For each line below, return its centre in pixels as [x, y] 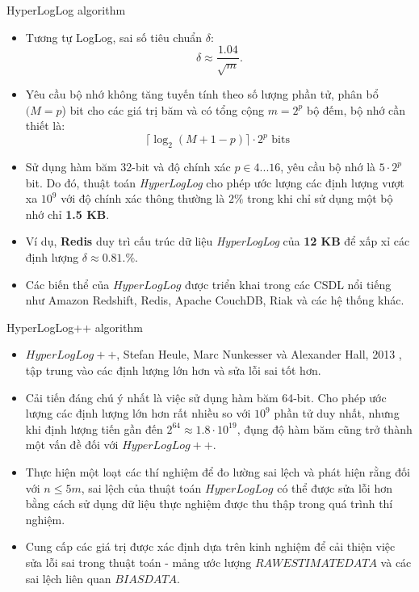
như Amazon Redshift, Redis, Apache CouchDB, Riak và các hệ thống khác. [215, 300]
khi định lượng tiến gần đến [94, 428]
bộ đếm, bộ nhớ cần [356, 109]
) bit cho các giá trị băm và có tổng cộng [163, 109]
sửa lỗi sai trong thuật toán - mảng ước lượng [138, 562]
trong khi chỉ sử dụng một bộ [320, 198]
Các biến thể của [67, 284]
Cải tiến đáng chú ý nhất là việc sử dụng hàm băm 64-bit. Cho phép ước [206, 397]
